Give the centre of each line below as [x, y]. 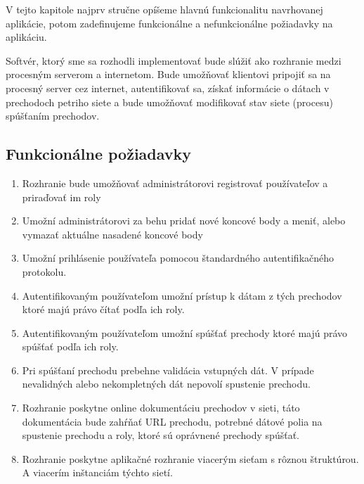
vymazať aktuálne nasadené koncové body [112, 234]
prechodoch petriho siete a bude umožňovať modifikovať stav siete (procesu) [169, 102]
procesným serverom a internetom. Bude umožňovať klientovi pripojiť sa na [168, 74]
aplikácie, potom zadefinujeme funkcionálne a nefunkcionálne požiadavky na [169, 23]
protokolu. [44, 271]
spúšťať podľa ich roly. [70, 346]
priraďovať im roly [61, 197]
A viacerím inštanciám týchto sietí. [97, 472]
